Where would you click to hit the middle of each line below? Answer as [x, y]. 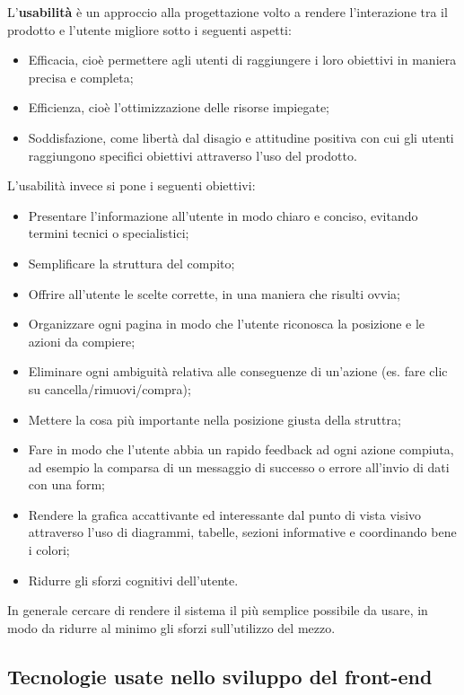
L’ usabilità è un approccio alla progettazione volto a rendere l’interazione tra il [228, 12]
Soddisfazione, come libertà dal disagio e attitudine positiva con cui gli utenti [241, 137]
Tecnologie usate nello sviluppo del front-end [220, 676]
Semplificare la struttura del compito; [131, 263]
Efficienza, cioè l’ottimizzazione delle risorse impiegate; [179, 107]
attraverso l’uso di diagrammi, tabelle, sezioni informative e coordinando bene [242, 532]
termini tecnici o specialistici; [109, 233]
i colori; [49, 550]
